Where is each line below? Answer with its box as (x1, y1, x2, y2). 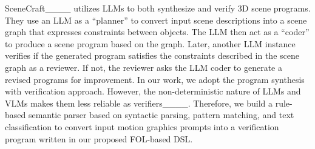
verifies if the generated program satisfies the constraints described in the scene (5, 49, 299, 62)
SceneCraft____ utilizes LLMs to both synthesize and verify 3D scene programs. (5, 2, 311, 14)
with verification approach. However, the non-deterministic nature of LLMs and (5, 85, 301, 98)
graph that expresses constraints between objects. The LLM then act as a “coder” (5, 25, 310, 38)
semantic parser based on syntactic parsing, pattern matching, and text (28, 108, 294, 121)
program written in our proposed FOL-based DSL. (5, 132, 193, 145)
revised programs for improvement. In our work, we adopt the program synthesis (5, 73, 305, 85)
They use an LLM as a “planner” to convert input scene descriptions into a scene (5, 13, 307, 26)
